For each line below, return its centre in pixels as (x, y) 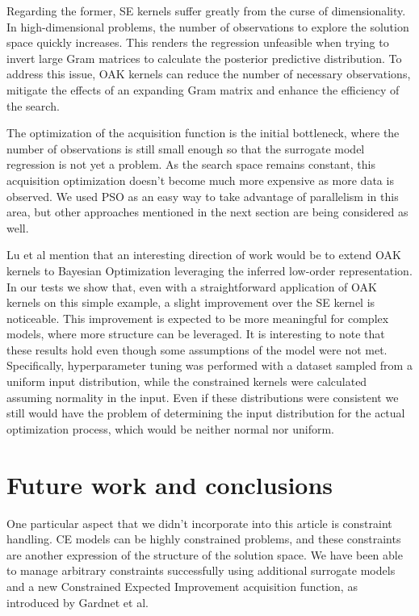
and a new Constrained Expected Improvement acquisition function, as (182, 586)
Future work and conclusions (170, 484)
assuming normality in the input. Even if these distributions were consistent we (203, 397)
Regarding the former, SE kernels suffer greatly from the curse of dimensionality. (206, 10)
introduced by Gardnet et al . (78, 602)
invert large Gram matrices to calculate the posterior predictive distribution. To (204, 58)
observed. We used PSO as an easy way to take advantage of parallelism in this (203, 196)
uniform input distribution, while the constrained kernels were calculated (187, 381)
